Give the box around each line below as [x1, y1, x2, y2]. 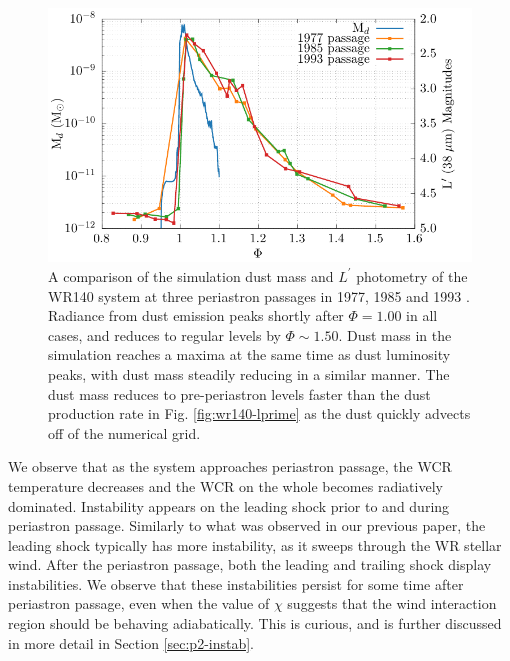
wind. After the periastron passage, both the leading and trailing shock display [8, 554, 492, 575]
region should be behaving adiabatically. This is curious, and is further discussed [8, 613, 502, 634]
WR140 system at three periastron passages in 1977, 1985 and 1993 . [48, 285, 470, 306]
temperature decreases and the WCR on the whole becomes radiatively [8, 475, 443, 496]
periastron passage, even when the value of [8, 593, 270, 614]
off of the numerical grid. [48, 422, 201, 443]
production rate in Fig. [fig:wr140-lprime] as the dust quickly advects [48, 403, 471, 424]
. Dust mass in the [338, 324, 452, 345]
